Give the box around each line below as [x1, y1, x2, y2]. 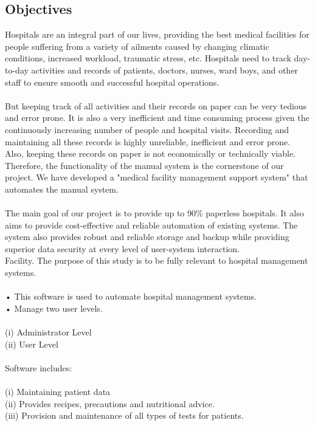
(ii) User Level [5, 337, 58, 350]
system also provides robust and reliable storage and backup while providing [5, 230, 289, 243]
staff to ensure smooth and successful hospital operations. [5, 75, 220, 88]
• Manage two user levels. [5, 301, 103, 314]
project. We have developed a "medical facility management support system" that [5, 171, 308, 184]
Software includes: [5, 361, 72, 374]
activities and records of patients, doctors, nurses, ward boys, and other [31, 63, 298, 76]
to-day [5, 63, 29, 76]
